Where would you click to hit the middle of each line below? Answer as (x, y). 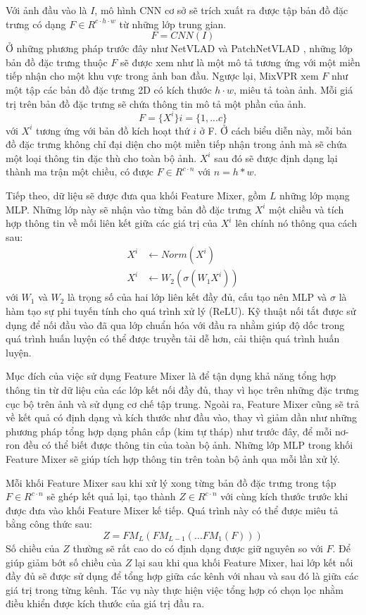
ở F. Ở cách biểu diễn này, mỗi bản (276, 130)
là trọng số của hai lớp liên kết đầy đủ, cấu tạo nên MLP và (197, 297)
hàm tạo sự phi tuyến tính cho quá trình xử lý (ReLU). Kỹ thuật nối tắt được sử (181, 311)
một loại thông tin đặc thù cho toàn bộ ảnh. (101, 157)
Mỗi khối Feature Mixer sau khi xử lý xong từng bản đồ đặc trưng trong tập (171, 482)
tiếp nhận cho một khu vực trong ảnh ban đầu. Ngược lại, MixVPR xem (162, 76)
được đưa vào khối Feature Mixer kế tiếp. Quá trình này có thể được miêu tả (172, 510)
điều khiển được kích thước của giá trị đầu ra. (105, 603)
